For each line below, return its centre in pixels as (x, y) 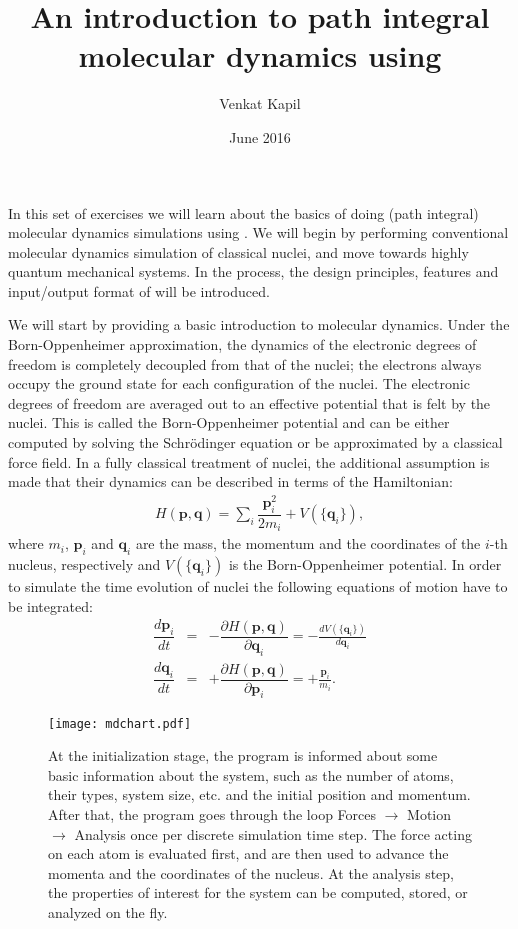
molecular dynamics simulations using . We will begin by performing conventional (258, 232)
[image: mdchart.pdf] (120, 723)
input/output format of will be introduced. (139, 290)
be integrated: (50, 605)
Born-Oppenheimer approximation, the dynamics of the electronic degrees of (242, 344)
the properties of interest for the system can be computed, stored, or (258, 892)
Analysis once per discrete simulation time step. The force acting (273, 833)
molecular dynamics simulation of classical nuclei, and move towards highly (238, 251)
